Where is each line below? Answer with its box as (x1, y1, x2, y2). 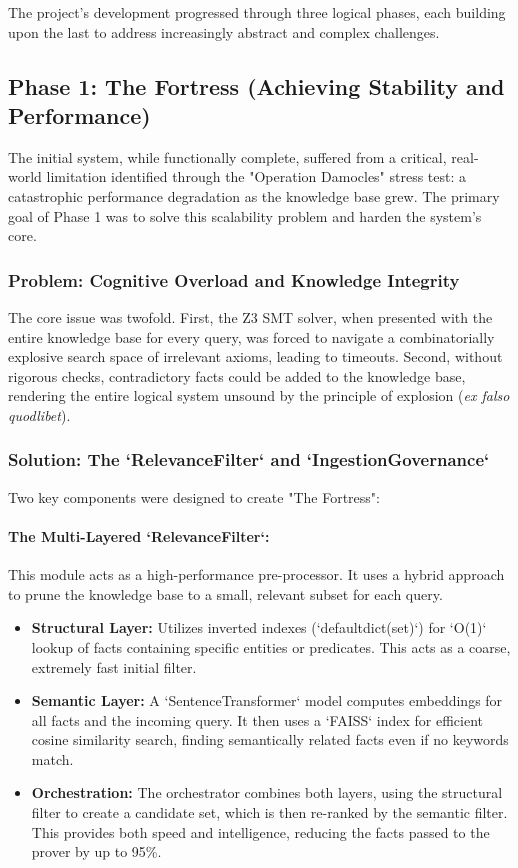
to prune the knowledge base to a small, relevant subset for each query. (8, 583, 443, 604)
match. (31, 748, 74, 769)
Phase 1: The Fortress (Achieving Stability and (8, 70, 505, 101)
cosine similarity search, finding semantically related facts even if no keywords (31, 729, 509, 750)
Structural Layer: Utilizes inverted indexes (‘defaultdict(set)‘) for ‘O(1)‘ (31, 617, 487, 638)
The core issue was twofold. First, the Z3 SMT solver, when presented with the (8, 306, 493, 327)
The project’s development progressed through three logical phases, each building (8, 2, 506, 22)
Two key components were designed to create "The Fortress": (8, 486, 380, 507)
